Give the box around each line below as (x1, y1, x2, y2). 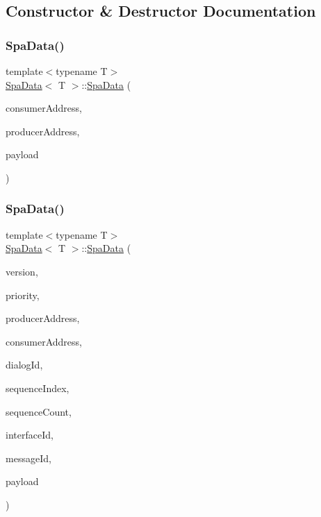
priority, (6, 287, 40, 302)
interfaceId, (6, 427, 53, 442)
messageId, (6, 450, 51, 465)
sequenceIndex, (6, 380, 69, 395)
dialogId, (6, 357, 43, 372)
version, (6, 264, 38, 278)
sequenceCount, (6, 404, 72, 418)
